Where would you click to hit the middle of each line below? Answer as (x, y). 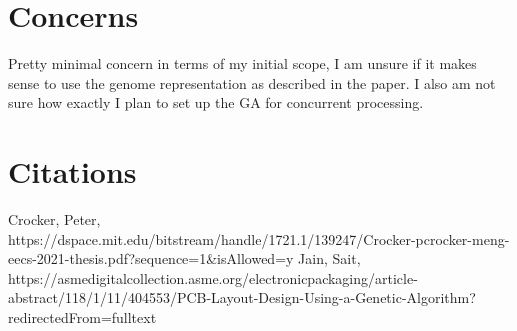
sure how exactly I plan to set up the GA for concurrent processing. (216, 102)
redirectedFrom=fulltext (82, 317)
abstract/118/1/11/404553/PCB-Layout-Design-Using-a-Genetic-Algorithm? (242, 297)
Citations (72, 171)
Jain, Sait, (329, 258)
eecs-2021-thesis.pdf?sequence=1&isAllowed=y (151, 258)
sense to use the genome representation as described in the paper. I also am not (252, 82)
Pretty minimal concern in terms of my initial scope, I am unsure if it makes (242, 63)
